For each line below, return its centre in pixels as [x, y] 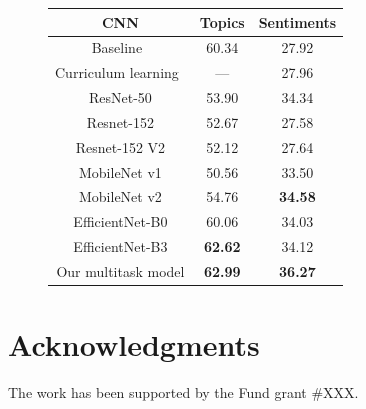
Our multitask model [120, 270]
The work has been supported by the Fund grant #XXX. [183, 392]
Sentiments [297, 21]
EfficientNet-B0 [120, 221]
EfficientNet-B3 [120, 246]
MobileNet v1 [120, 171]
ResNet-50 [120, 97]
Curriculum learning [117, 72]
